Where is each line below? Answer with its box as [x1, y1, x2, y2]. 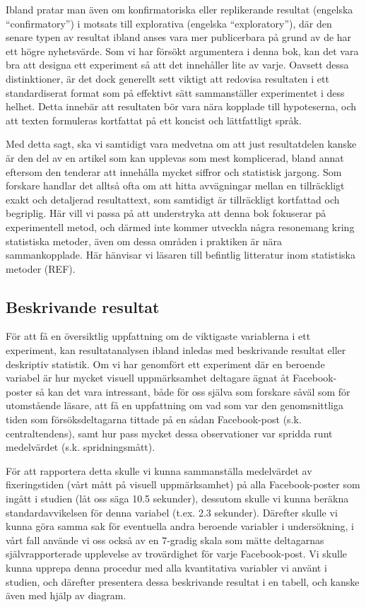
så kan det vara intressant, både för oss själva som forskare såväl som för [35, 384, 350, 399]
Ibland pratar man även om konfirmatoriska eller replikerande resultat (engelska [6, 2, 353, 16]
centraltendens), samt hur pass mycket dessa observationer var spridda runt [6, 425, 333, 440]
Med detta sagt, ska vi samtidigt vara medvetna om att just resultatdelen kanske [6, 136, 357, 151]
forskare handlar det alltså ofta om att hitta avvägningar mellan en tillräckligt [6, 178, 345, 193]
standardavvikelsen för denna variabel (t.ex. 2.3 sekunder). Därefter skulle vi [6, 505, 338, 519]
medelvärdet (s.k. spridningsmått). [6, 440, 155, 454]
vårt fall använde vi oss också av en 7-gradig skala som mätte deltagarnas [6, 532, 324, 547]
